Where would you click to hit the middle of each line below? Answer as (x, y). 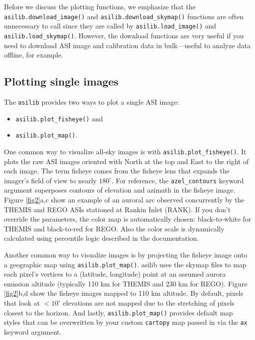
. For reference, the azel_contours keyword (178, 180)
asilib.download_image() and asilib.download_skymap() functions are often (124, 16)
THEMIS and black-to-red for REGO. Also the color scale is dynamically (114, 228)
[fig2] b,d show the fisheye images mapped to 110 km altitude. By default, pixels (124, 293)
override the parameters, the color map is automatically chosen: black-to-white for (127, 219)
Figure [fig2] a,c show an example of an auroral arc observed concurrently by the (124, 200)
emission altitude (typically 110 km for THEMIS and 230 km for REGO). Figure (126, 283)
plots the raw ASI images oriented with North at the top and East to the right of (126, 161)
